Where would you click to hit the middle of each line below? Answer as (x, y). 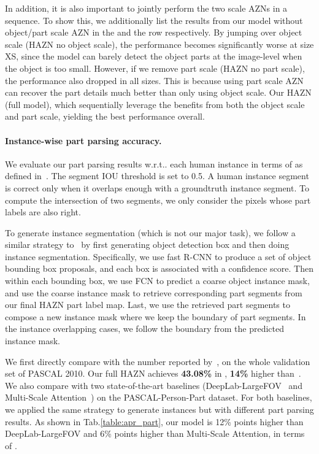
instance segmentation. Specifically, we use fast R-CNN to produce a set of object (158, 256)
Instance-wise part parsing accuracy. (83, 140)
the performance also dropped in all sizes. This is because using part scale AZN (154, 80)
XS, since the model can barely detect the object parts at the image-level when (154, 56)
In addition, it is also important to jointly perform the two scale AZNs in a (146, 8)
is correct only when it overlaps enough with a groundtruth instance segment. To (157, 187)
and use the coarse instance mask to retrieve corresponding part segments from (154, 292)
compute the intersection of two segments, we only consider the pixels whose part (158, 200)
